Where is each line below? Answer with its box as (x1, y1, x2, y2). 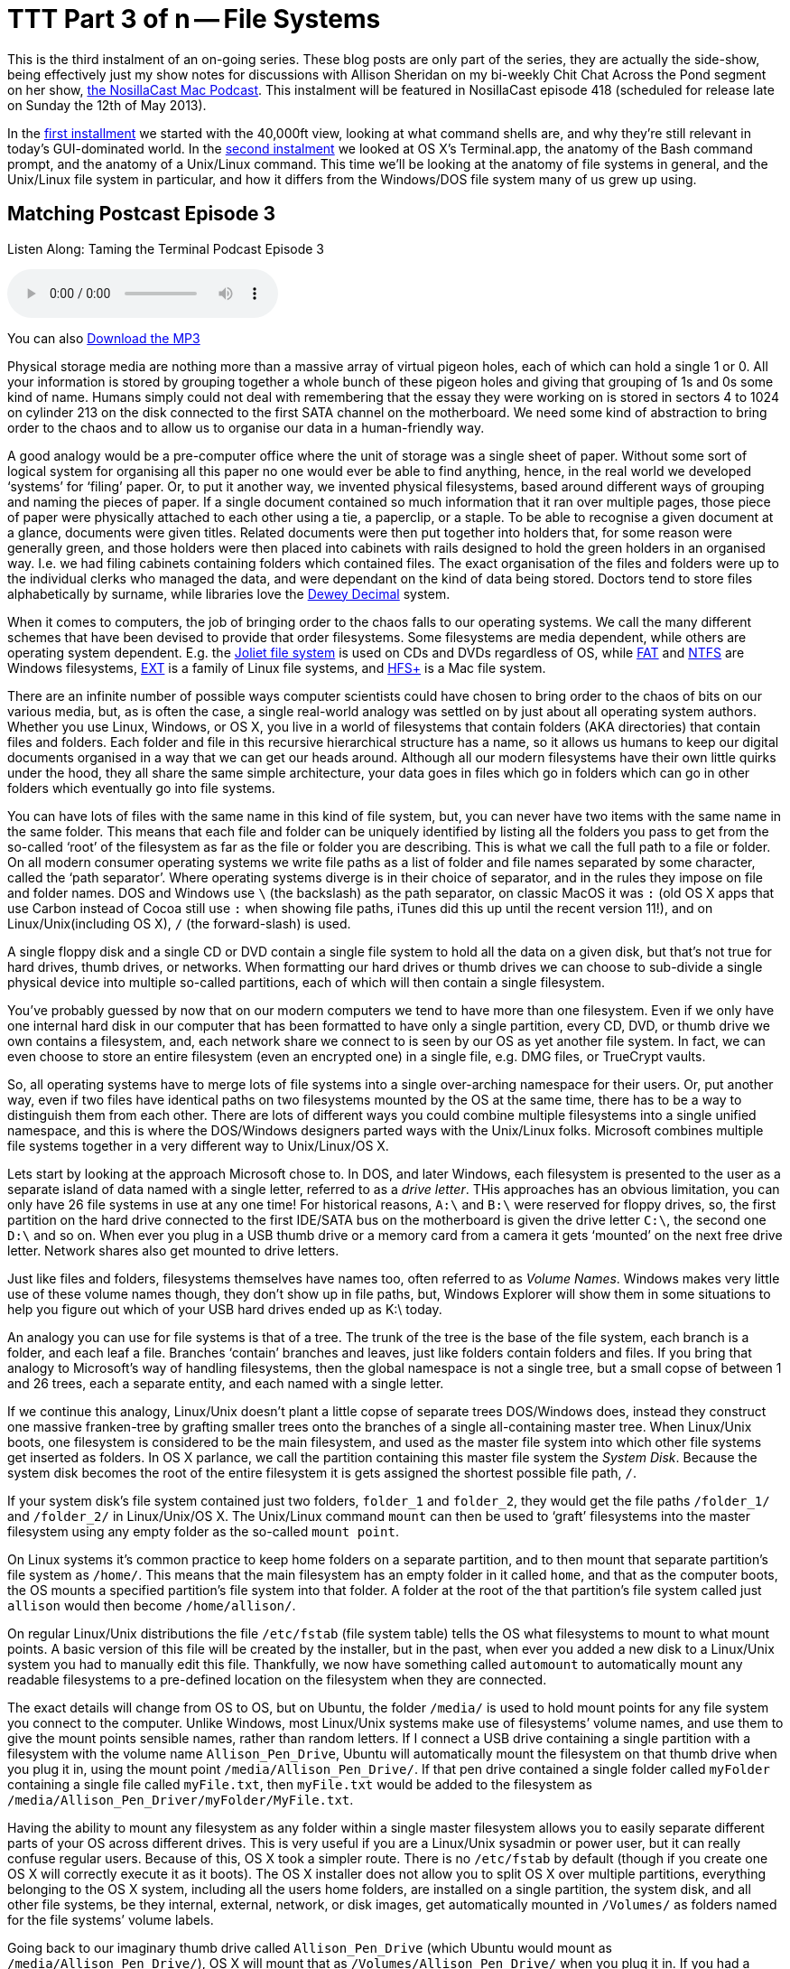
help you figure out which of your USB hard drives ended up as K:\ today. (7, 1301, 442, 1317)
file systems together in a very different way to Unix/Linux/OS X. (7, 1137, 389, 1153)
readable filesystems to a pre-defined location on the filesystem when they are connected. (7, 1671, 547, 1687)
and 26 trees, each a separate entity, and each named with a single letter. (7, 1375, 444, 1391)
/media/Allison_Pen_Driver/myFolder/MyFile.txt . (7, 1791, 354, 1807)
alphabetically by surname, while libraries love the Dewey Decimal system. (7, 585, 451, 602)
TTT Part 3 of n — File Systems (7, 4, 381, 34)
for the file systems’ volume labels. (7, 1911, 214, 1927)
